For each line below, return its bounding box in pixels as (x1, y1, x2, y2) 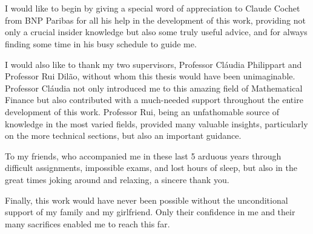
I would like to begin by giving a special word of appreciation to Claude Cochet (5, 2, 300, 15)
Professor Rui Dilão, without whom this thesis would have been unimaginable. (5, 70, 295, 82)
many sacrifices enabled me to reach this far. (5, 217, 170, 230)
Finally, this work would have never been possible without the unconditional (5, 193, 288, 206)
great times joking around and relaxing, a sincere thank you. (5, 173, 229, 186)
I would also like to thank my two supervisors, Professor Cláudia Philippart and (5, 58, 302, 70)
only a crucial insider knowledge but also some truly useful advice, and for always (5, 25, 308, 38)
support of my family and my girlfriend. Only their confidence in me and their (5, 206, 295, 218)
